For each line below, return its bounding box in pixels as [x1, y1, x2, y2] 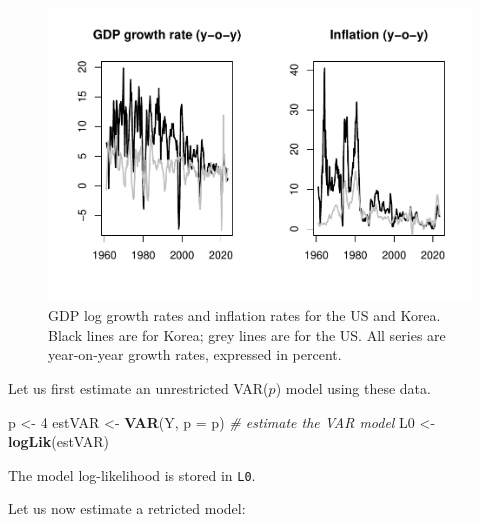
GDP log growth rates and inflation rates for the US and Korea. [48, 305, 441, 326]
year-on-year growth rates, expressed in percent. [48, 344, 342, 365]
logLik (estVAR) [8, 431, 110, 452]
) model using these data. [275, 377, 431, 398]
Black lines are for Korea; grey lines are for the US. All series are [48, 324, 446, 345]
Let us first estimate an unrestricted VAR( [8, 377, 269, 398]
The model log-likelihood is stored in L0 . [8, 464, 256, 485]
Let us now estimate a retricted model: [8, 498, 246, 519]
